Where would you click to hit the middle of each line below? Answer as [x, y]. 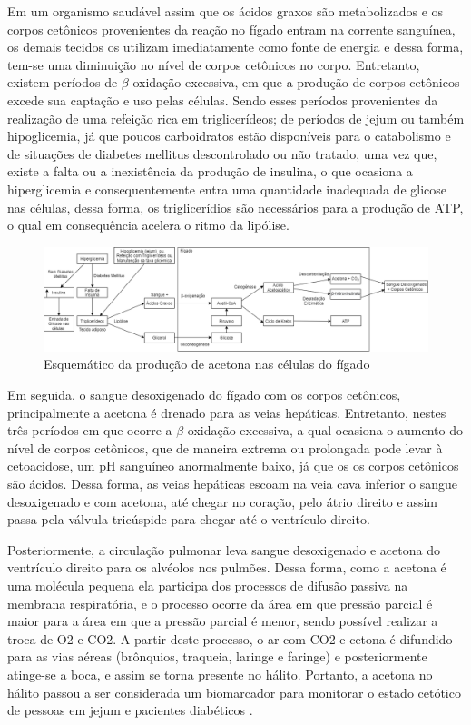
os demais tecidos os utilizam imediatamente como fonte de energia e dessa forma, [235, 47]
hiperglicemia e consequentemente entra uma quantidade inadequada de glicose [227, 189]
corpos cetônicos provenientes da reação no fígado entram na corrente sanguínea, [231, 29]
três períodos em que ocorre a [90, 430]
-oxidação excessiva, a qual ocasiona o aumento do [323, 430]
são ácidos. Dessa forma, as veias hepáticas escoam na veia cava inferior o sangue [232, 483]
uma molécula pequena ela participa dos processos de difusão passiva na [208, 585]
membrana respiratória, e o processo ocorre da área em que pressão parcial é [220, 603]
